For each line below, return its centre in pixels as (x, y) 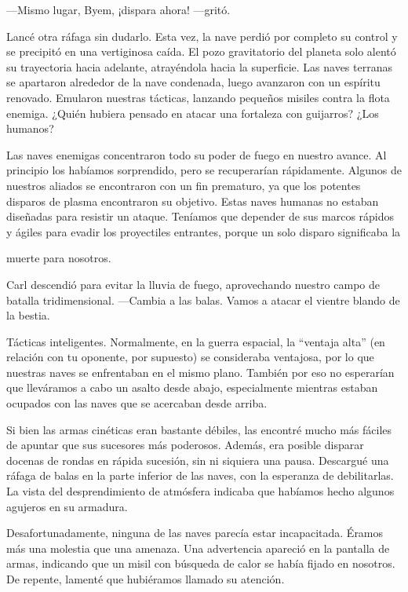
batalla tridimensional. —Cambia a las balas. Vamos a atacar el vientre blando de (203, 300)
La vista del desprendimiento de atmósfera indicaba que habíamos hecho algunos (200, 491)
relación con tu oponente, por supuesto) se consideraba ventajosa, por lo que (190, 357)
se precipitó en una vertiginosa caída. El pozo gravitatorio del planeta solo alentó (201, 51)
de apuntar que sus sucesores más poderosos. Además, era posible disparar (185, 445)
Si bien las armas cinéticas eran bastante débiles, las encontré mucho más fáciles (199, 429)
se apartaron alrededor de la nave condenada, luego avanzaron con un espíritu (193, 82)
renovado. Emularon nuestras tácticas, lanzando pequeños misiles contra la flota (198, 97)
